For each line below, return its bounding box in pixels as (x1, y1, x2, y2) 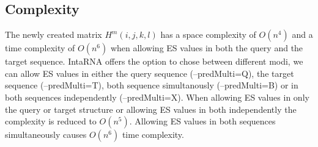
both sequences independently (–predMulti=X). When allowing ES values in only (5, 90, 309, 103)
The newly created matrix (5, 28, 102, 41)
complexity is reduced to (5, 115, 97, 127)
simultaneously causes (5, 128, 87, 141)
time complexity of (5, 41, 75, 54)
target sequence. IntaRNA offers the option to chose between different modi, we (5, 55, 303, 68)
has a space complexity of (160, 28, 256, 41)
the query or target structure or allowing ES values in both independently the (5, 102, 297, 115)
